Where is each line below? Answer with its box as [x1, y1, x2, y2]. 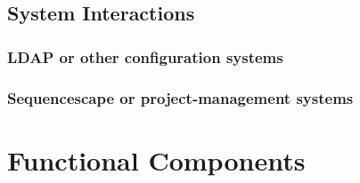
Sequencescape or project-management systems [7, 86, 354, 108]
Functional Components [7, 141, 306, 178]
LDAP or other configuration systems [7, 45, 283, 68]
